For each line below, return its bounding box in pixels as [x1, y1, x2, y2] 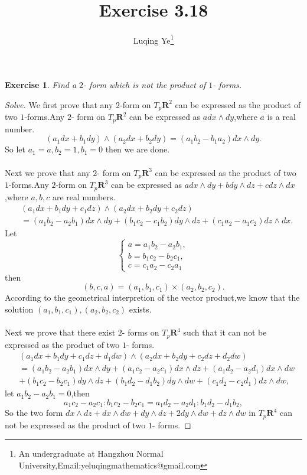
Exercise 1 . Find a [5, 79, 77, 91]
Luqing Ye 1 [133, 32, 174, 46]
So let [5, 143, 25, 155]
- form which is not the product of [83, 79, 206, 91]
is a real [267, 110, 296, 123]
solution [5, 302, 34, 315]
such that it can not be [183, 326, 267, 339]
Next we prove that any [5, 166, 90, 178]
